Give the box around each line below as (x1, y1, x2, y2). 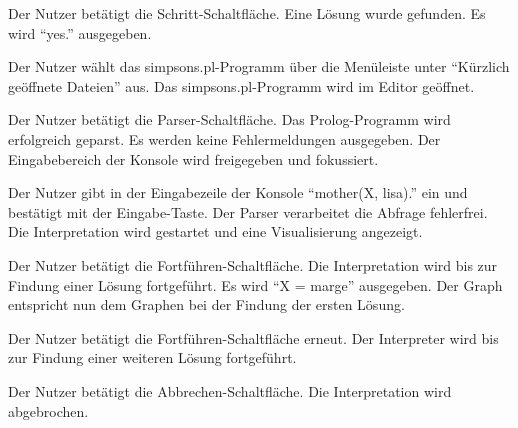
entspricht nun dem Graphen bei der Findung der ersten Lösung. (8, 294, 405, 315)
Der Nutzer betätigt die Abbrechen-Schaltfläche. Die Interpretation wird (8, 380, 452, 401)
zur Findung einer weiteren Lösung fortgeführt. (8, 347, 297, 368)
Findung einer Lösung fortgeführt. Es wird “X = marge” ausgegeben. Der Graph (8, 274, 503, 295)
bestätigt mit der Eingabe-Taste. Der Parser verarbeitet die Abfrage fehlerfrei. (8, 201, 488, 222)
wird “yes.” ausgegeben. (8, 22, 152, 43)
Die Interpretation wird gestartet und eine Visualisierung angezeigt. (8, 221, 423, 242)
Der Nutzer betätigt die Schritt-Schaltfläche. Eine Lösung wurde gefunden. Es (8, 3, 486, 23)
